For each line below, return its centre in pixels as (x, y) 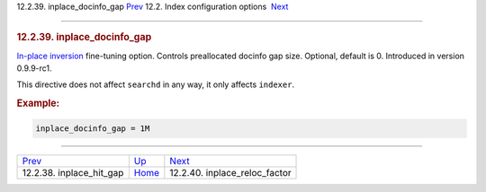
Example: (38, 103)
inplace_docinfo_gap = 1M (93, 128)
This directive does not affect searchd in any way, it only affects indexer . (156, 84)
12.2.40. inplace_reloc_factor (230, 172)
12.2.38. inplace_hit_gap (73, 172)
